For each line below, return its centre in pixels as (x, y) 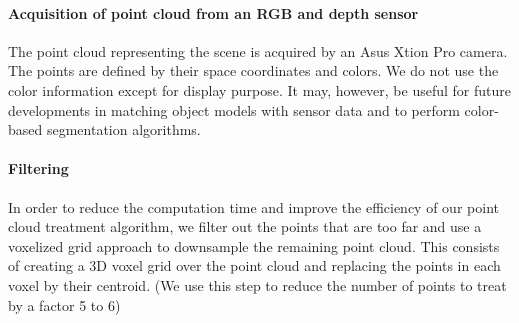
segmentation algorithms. (123, 129)
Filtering (38, 168)
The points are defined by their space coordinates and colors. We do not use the (253, 70)
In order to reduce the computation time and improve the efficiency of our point (253, 206)
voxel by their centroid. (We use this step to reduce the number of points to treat (257, 284)
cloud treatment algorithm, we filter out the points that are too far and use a (245, 226)
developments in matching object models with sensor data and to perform (234, 109)
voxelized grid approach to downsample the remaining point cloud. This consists (254, 245)
